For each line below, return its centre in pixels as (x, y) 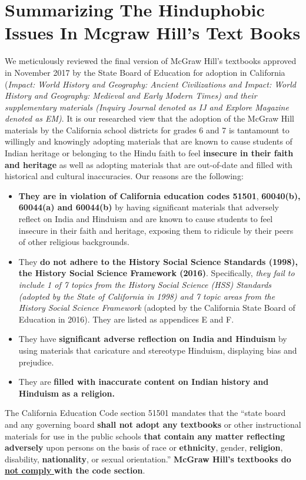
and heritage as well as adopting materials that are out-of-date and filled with (149, 164)
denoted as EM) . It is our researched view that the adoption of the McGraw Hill (149, 118)
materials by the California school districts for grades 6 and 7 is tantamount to (147, 130)
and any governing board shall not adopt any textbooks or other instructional (153, 424)
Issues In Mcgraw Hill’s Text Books (153, 33)
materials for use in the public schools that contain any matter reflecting (145, 436)
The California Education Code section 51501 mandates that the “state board (145, 413)
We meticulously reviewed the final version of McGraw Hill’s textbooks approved (151, 61)
